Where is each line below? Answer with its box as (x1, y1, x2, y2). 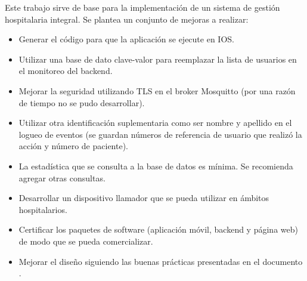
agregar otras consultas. (18, 171, 106, 184)
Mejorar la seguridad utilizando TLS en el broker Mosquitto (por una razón (18, 84, 296, 97)
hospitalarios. (18, 203, 67, 215)
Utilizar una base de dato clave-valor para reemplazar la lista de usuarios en (18, 53, 297, 65)
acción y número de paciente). (18, 140, 128, 152)
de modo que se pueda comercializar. (18, 234, 153, 247)
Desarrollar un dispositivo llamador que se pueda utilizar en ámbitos (18, 192, 269, 204)
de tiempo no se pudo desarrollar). (18, 96, 145, 109)
